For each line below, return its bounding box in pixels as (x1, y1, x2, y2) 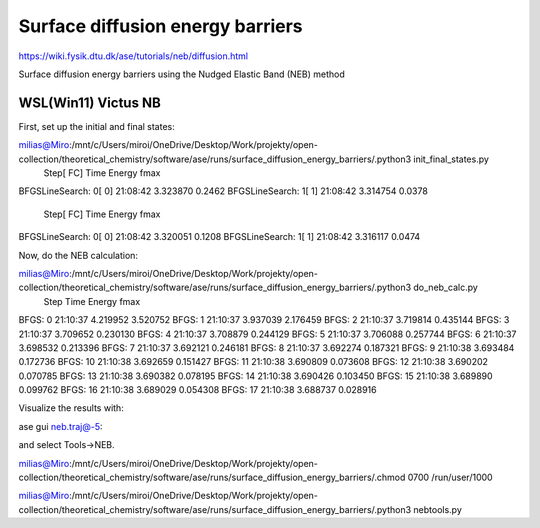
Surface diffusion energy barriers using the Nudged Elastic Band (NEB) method (18, 68, 345, 80)
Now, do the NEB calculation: (18, 249, 139, 261)
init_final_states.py (413, 153, 490, 165)
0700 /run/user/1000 (407, 471, 494, 484)
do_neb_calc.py (413, 281, 479, 294)
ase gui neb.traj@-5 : (18, 420, 104, 432)
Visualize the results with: (18, 402, 124, 414)
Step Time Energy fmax (43, 295, 141, 307)
